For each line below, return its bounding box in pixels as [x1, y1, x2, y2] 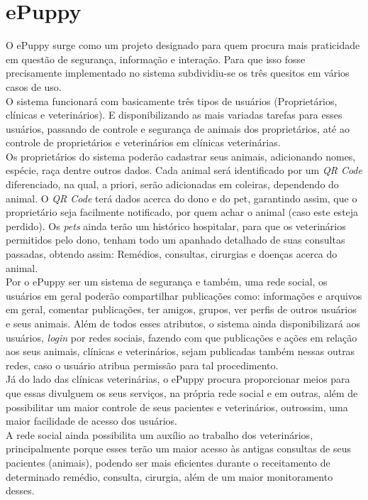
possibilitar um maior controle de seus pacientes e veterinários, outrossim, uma [6, 399, 348, 414]
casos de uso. [6, 79, 62, 94]
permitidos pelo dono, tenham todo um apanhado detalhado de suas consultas [6, 232, 345, 247]
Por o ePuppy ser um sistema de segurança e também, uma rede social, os [6, 274, 328, 289]
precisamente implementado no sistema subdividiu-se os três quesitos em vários [6, 65, 350, 80]
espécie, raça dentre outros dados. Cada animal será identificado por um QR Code [6, 163, 362, 178]
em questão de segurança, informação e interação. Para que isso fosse [6, 51, 306, 66]
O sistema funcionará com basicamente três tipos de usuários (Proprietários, [6, 93, 338, 108]
